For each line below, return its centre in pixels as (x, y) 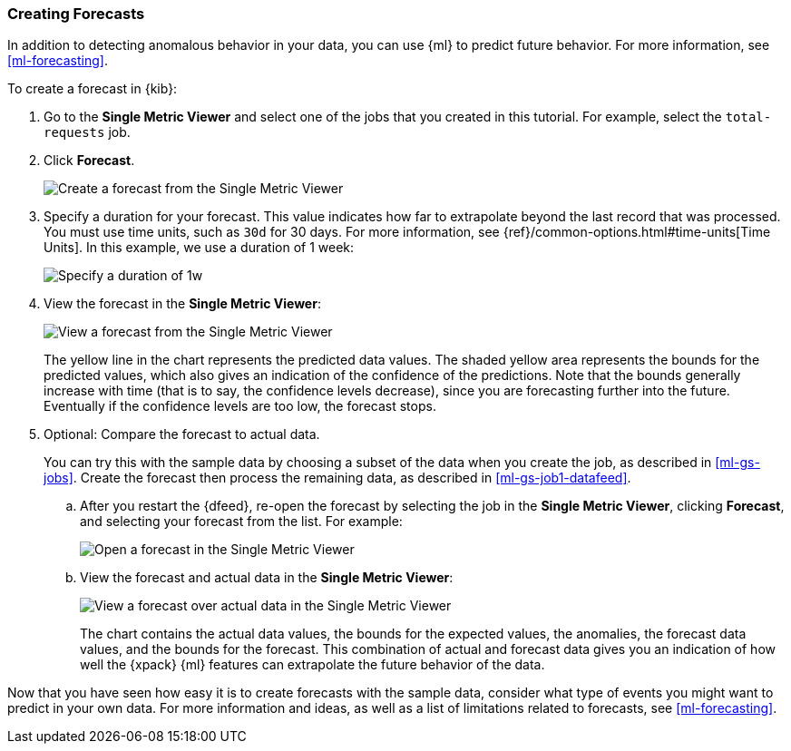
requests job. (87, 132)
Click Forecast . (89, 161)
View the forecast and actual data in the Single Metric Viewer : (267, 578)
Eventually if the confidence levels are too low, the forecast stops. (240, 406)
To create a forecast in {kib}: (93, 89)
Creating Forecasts (76, 14)
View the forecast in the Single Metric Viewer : (182, 304)
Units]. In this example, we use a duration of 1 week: (199, 248)
